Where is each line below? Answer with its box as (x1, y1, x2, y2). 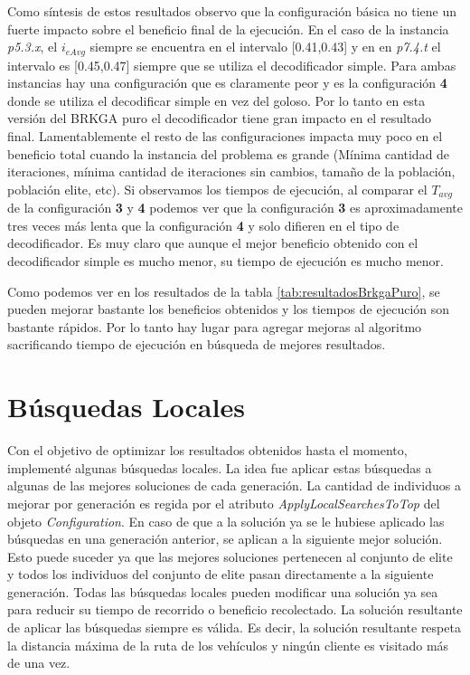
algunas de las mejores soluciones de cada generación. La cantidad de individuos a (7, 476, 461, 495)
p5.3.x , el (7, 37, 58, 56)
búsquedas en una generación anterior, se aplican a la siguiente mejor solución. (7, 529, 443, 548)
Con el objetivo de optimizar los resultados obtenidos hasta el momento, (7, 441, 408, 460)
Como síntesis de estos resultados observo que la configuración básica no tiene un (7, 2, 456, 20)
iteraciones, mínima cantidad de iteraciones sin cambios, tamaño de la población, (7, 162, 456, 181)
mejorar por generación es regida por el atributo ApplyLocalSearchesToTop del (7, 493, 440, 512)
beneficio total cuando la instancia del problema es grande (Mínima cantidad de (7, 144, 450, 163)
